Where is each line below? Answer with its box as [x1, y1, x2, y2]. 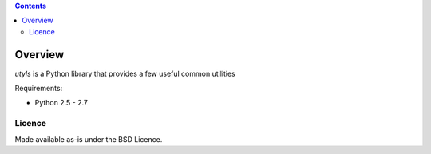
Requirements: [14, 84, 63, 93]
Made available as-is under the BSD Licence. [14, 134, 163, 144]
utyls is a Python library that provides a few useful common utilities [14, 69, 235, 78]
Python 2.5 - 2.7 [34, 98, 88, 108]
